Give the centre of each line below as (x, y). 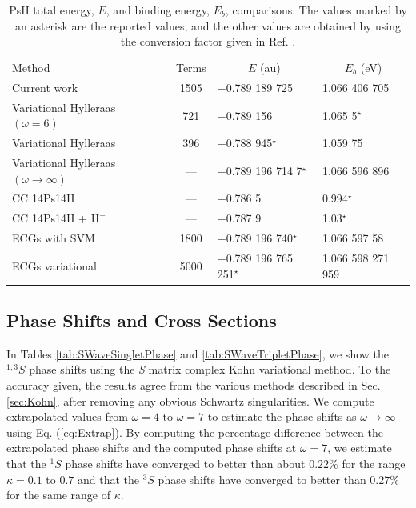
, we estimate (360, 448)
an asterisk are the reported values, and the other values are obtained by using (208, 25)
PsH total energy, (52, 10)
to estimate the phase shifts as (282, 416)
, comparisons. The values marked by (316, 10)
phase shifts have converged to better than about (185, 464)
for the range (374, 464)
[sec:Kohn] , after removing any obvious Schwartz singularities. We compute (190, 400)
